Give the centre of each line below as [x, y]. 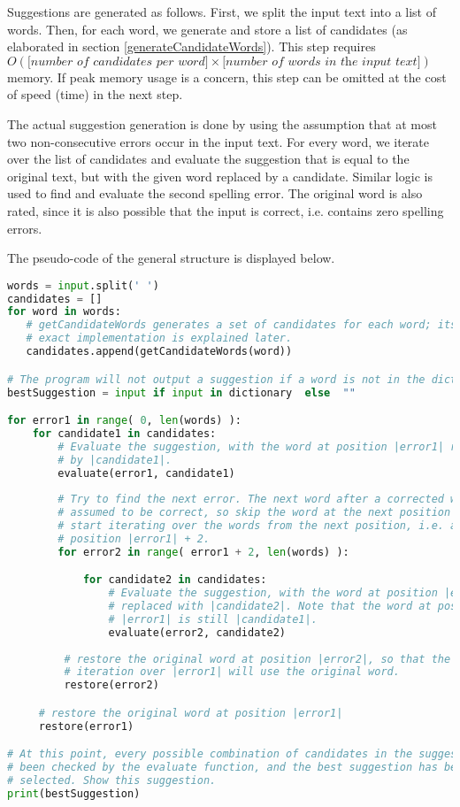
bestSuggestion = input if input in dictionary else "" [181, 392]
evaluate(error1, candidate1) [146, 473]
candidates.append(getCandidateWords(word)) [159, 352]
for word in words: [64, 312]
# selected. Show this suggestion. [112, 780]
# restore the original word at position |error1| [191, 713]
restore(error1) [86, 726]
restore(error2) [111, 685]
